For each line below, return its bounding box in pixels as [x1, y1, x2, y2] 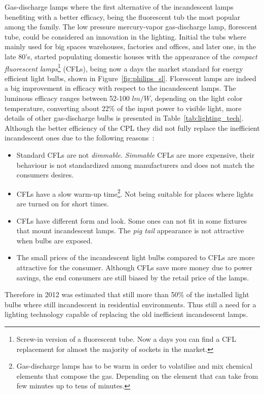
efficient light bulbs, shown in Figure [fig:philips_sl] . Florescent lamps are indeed [5, 73, 256, 83]
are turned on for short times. [16, 198, 109, 208]
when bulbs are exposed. [16, 235, 93, 245]
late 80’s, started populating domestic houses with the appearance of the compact [5, 51, 257, 61]
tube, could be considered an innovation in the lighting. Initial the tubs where [5, 31, 247, 42]
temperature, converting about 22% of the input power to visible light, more [5, 102, 242, 113]
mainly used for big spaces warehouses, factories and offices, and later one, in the [5, 41, 256, 52]
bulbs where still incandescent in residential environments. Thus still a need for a [5, 299, 256, 309]
